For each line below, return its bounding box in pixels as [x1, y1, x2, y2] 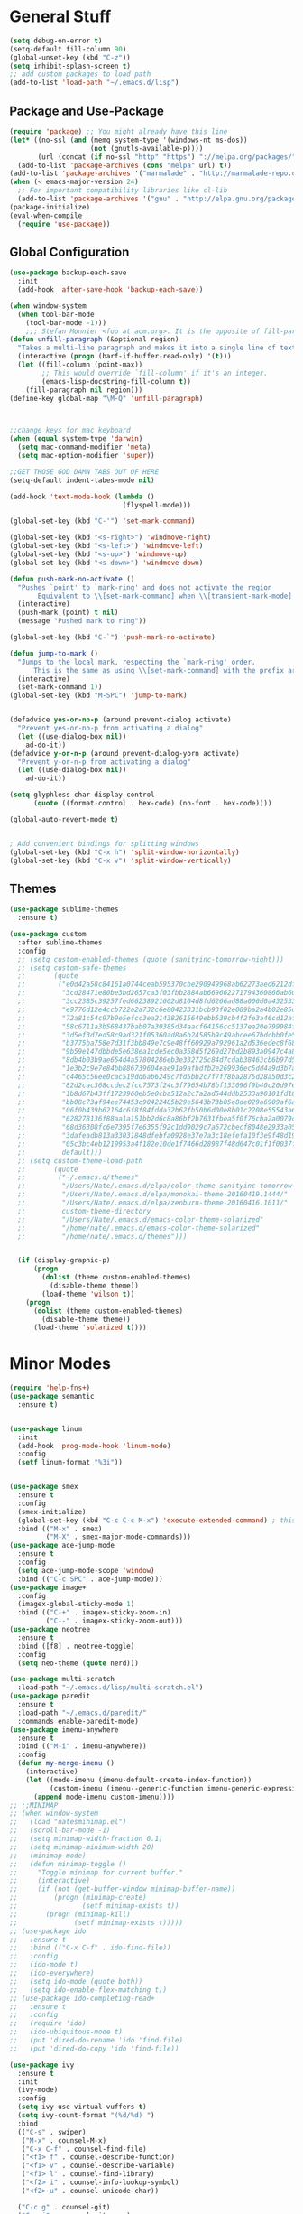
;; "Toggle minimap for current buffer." [9, 1867, 183, 1877]
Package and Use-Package [9, 103, 164, 118]
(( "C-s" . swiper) [17, 2127, 87, 2136]
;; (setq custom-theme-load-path [17, 1156, 143, 1166]
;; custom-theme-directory [17, 1206, 151, 1215]
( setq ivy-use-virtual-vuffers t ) [17, 2102, 147, 2112]
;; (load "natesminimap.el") [9, 1818, 127, 1827]
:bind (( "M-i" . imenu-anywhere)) [17, 1742, 147, 1751]
